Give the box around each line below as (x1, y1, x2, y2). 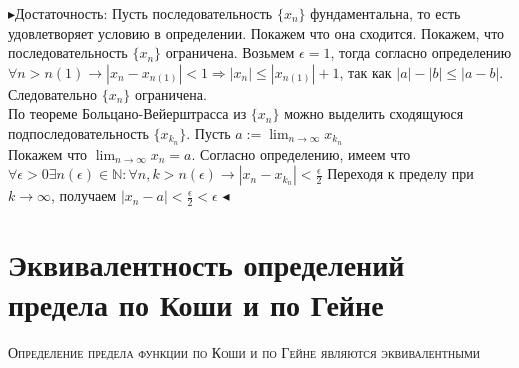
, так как (339, 61, 392, 82)
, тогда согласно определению (330, 42, 512, 63)
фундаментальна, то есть (310, 3, 461, 23)
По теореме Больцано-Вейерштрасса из (8, 103, 247, 124)
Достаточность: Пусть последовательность (15, 3, 273, 23)
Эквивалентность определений (8, 244, 405, 285)
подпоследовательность (8, 122, 149, 143)
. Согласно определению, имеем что (191, 143, 411, 164)
